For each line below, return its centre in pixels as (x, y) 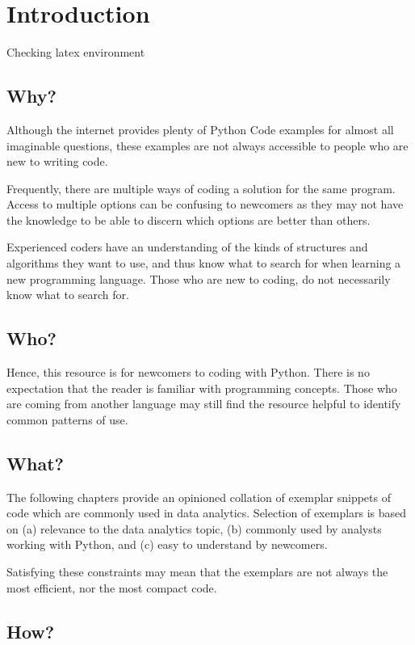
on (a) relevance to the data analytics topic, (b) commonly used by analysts (194, 528)
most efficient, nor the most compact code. (112, 587)
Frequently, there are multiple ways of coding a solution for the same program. (201, 188)
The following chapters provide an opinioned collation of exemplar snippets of (199, 497)
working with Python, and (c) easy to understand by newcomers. (167, 544)
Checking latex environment (76, 52)
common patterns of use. (67, 419)
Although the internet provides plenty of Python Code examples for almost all (200, 129)
